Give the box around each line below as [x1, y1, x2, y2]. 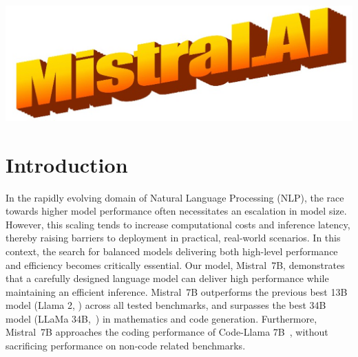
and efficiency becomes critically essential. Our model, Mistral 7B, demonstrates [6, 257, 345, 272]
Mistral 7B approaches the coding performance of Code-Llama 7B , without [6, 325, 328, 339]
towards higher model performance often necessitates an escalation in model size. [6, 204, 347, 218]
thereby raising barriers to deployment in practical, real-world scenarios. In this [6, 230, 341, 245]
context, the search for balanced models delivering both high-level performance [6, 244, 338, 258]
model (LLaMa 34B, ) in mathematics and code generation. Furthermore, [6, 311, 317, 325]
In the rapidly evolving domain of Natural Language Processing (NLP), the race [6, 190, 344, 204]
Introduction [6, 150, 128, 178]
